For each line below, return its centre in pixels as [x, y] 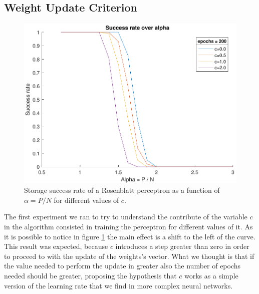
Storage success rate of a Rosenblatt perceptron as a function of [122, 190]
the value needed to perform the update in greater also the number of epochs [122, 266]
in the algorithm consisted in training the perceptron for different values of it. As [128, 226]
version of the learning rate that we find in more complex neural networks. [118, 285]
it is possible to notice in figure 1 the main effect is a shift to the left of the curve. [130, 236]
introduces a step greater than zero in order [182, 246]
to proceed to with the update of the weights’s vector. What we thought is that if [129, 256]
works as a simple [211, 275]
